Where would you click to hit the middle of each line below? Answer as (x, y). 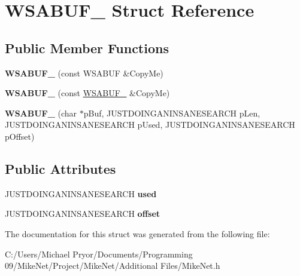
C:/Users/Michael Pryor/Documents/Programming (99, 254)
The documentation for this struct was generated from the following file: (137, 233)
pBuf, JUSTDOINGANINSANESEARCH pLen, (172, 113)
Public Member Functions (87, 47)
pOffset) (20, 136)
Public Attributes (60, 168)
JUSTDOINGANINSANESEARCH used (81, 193)
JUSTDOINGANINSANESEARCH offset (83, 214)
